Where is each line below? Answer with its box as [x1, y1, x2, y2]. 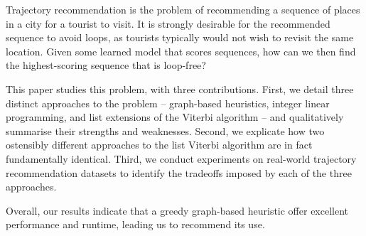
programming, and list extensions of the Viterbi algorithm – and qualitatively [6, 109, 344, 124]
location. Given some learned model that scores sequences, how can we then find [6, 43, 356, 58]
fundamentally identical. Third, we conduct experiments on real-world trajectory [6, 151, 357, 166]
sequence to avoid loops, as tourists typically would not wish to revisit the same [6, 30, 354, 45]
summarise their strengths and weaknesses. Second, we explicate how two [6, 123, 325, 138]
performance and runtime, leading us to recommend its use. [6, 217, 265, 232]
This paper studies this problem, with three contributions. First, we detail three [6, 81, 354, 96]
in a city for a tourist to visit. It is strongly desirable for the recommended [6, 16, 330, 31]
